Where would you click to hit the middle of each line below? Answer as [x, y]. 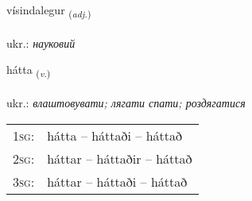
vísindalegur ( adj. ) [49, 11]
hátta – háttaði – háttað [115, 135]
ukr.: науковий [41, 43]
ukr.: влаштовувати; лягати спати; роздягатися [126, 103]
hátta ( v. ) [29, 71]
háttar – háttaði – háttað [117, 181]
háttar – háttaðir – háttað [120, 158]
